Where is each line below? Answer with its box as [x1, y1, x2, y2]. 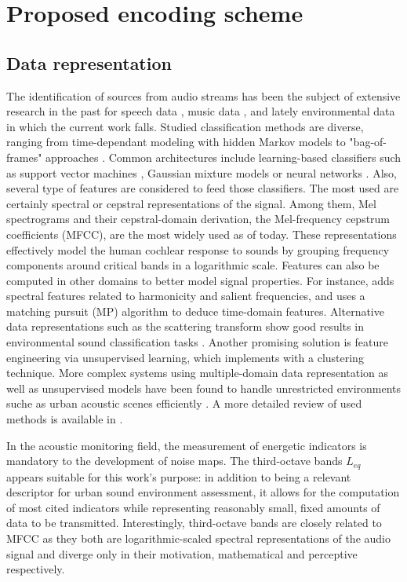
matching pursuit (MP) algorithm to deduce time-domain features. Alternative [6, 302, 384, 319]
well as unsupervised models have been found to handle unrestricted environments [6, 379, 402, 396]
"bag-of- [349, 134, 387, 150]
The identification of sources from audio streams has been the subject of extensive [6, 87, 401, 104]
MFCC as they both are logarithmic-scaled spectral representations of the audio [6, 530, 391, 547]
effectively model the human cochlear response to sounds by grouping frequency [6, 241, 390, 258]
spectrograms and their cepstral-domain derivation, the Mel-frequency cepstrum [6, 210, 391, 227]
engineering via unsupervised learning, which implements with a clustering [6, 349, 364, 365]
